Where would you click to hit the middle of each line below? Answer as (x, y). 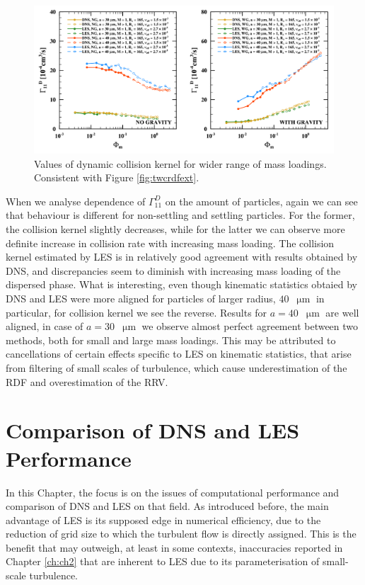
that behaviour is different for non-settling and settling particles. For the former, (180, 215)
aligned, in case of (45, 326)
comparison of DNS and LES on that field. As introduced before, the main (167, 506)
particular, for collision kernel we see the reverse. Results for (137, 312)
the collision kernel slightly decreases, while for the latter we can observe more (175, 229)
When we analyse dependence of (76, 201)
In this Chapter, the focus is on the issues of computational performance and (173, 492)
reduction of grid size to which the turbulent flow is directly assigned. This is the (181, 534)
